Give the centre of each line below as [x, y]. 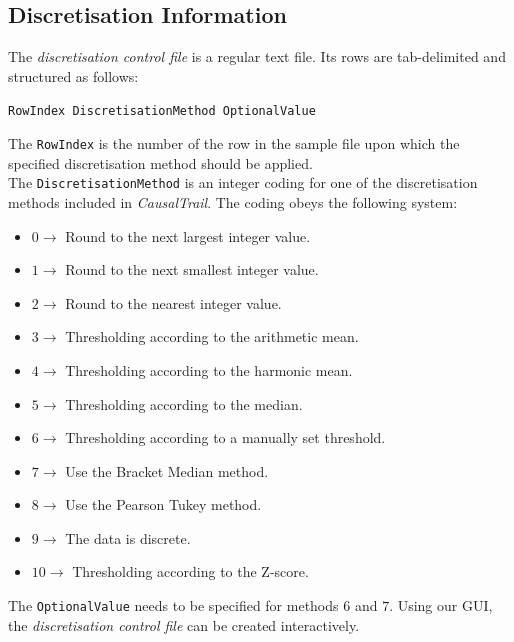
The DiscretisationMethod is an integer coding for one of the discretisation [243, 182]
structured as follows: [73, 75]
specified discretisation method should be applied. [160, 162]
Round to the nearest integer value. [173, 302]
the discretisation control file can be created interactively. [184, 624]
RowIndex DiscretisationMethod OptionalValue [162, 111]
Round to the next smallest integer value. [192, 269]
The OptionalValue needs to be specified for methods [173, 605]
